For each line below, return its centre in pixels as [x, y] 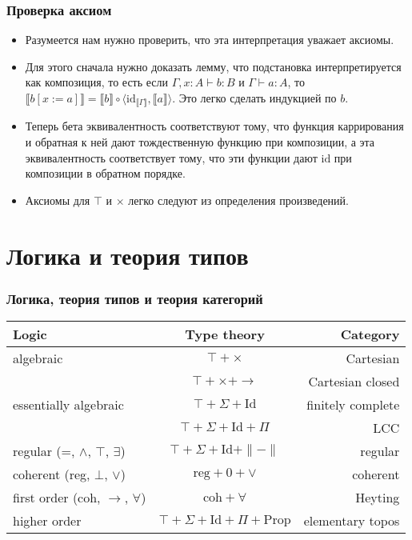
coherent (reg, [52, 474]
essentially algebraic [68, 405]
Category [370, 334]
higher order [47, 521]
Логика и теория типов [128, 255]
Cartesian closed [354, 382]
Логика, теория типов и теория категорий [135, 298]
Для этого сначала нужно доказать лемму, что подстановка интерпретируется [213, 66]
